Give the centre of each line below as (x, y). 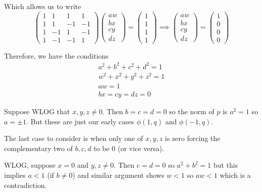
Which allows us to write (43, 6)
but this (226, 165)
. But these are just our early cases (80, 121)
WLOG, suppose (30, 165)
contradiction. (26, 185)
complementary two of (38, 148)
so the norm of (192, 111)
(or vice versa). (141, 148)
